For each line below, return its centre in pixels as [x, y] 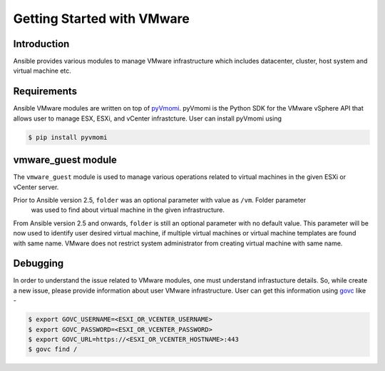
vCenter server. [36, 187]
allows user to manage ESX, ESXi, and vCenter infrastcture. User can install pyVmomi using [147, 118]
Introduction [41, 44]
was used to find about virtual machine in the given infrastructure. [128, 210]
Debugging [38, 264]
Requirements [45, 92]
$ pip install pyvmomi [68, 137]
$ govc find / [53, 349]
